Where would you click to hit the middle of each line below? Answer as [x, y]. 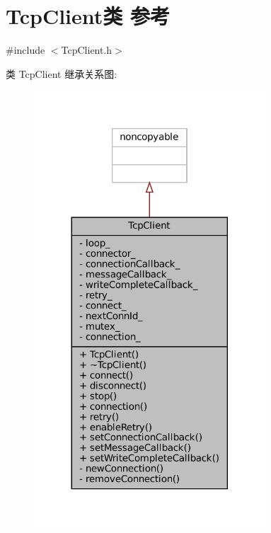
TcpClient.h [87, 50]
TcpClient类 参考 [88, 16]
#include [25, 50]
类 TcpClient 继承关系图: [62, 73]
